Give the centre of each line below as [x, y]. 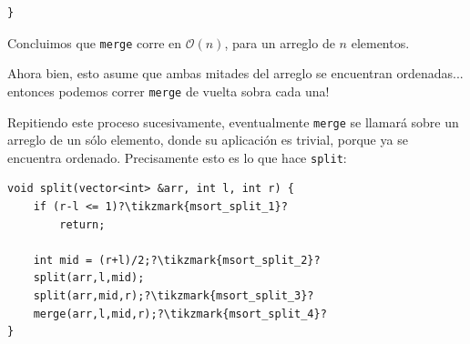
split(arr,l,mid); [89, 278]
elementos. [380, 42]
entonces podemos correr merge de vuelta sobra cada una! [169, 91]
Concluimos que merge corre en [95, 42]
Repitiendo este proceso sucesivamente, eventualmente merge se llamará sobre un [233, 121]
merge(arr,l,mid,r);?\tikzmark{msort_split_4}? [180, 314]
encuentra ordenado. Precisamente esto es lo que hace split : [177, 157]
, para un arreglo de [280, 42]
